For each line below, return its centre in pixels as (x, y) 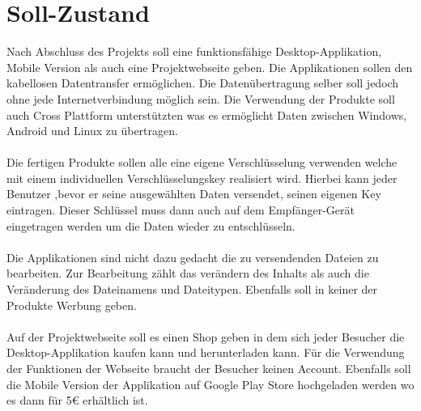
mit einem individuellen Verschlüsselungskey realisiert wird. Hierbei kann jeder (202, 178)
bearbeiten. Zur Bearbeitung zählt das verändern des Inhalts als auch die (188, 273)
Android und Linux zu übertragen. (92, 131)
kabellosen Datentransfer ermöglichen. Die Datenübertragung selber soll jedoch (203, 83)
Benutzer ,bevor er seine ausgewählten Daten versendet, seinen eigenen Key (194, 194)
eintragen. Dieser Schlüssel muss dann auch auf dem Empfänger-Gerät (181, 210)
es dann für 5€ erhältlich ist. (77, 400)
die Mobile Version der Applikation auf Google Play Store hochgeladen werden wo (210, 384)
